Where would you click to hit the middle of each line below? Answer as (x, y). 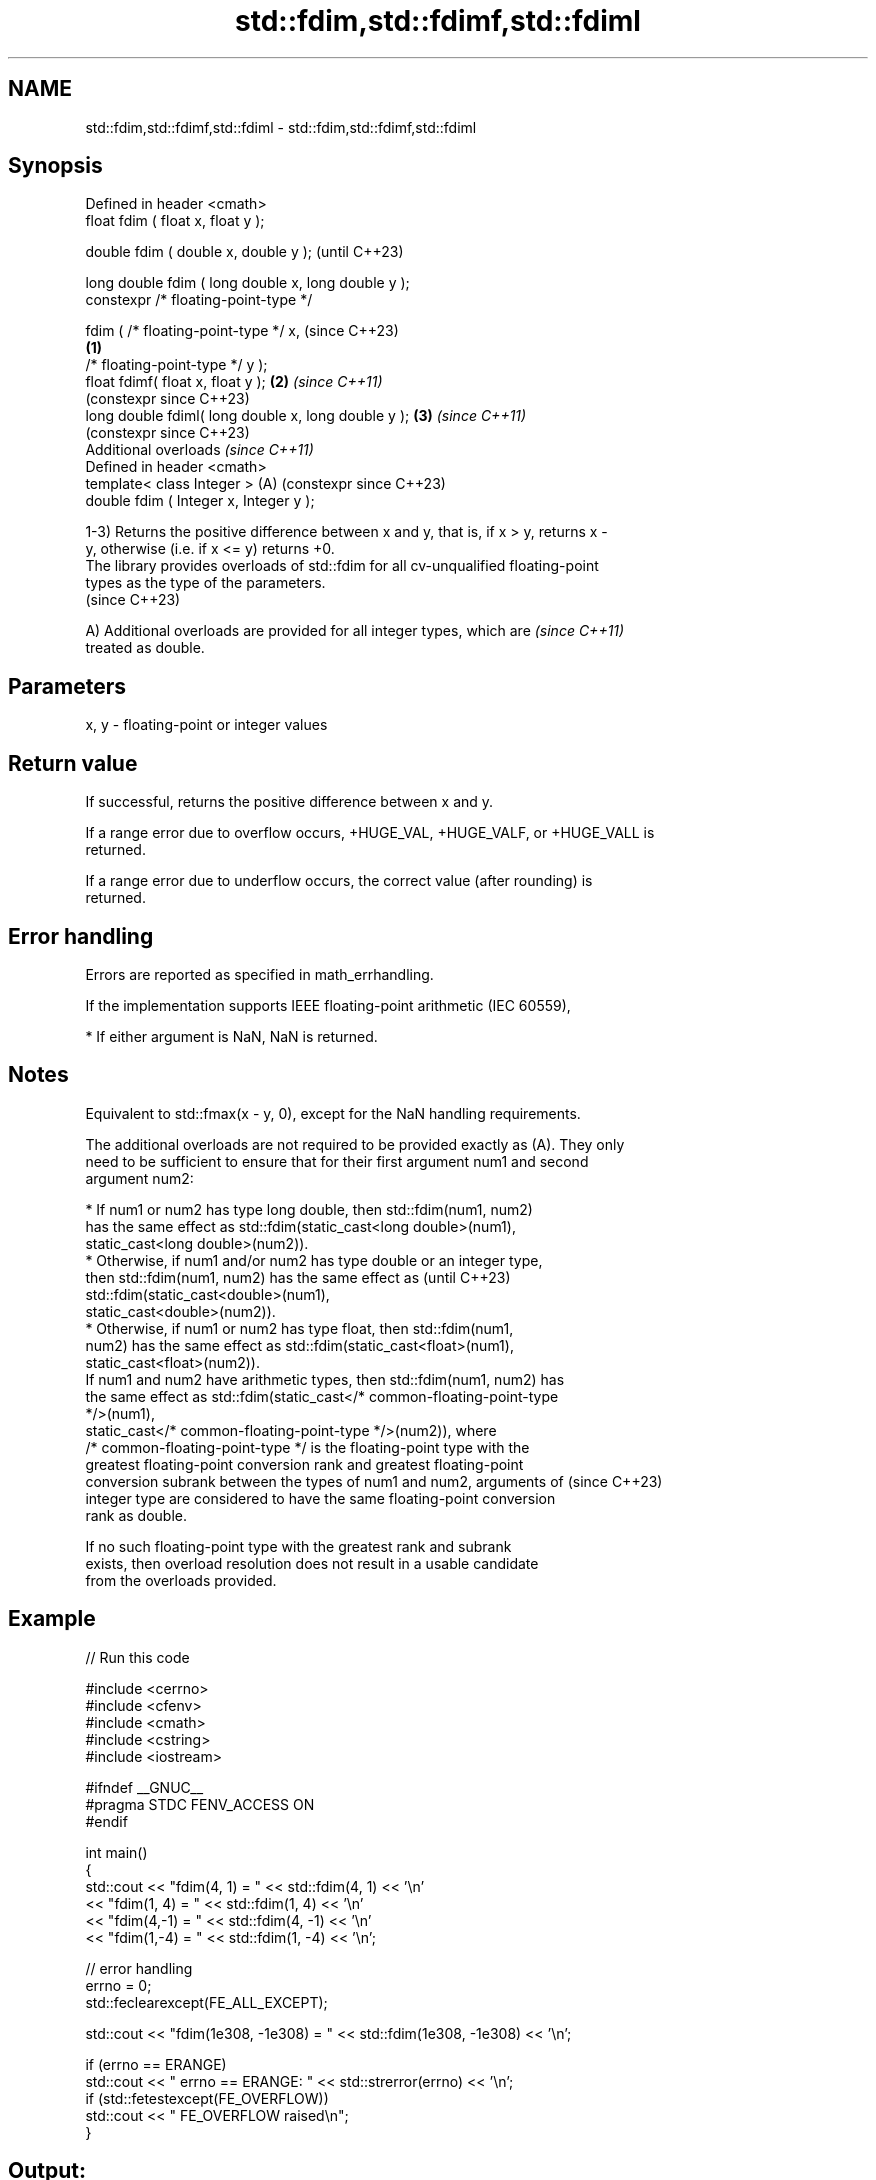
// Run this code (137, 1657)
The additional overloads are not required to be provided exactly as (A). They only (355, 1144)
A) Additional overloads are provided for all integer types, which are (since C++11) (355, 631)
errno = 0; (118, 1985)
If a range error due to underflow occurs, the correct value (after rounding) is (339, 881)
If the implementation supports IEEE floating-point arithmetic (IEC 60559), (328, 1005)
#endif (106, 1821)
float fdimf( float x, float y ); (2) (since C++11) (234, 382)
